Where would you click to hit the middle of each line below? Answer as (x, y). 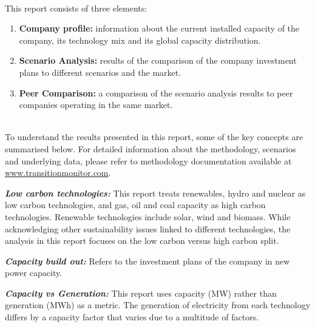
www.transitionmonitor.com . (58, 173)
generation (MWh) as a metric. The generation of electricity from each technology (158, 305)
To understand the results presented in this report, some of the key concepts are (154, 137)
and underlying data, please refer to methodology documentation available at (148, 160)
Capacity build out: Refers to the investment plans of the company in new (147, 261)
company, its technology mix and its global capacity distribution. (140, 40)
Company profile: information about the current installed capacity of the (159, 28)
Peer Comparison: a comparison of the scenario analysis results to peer (156, 93)
